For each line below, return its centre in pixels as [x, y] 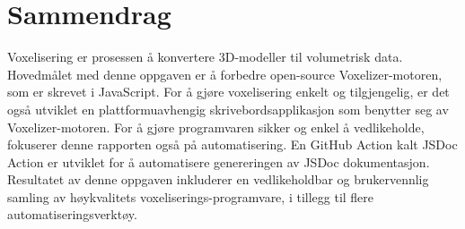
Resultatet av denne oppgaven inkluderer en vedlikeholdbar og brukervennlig [218, 179]
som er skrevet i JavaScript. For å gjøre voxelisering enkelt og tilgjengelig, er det [228, 92]
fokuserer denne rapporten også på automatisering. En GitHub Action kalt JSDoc [232, 144]
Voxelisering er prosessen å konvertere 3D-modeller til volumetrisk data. [205, 57]
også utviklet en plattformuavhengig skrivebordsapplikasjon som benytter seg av [228, 109]
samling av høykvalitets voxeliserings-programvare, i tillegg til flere [191, 196]
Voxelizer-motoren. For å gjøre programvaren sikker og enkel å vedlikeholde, [216, 127]
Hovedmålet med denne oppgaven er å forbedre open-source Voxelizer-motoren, [225, 74]
